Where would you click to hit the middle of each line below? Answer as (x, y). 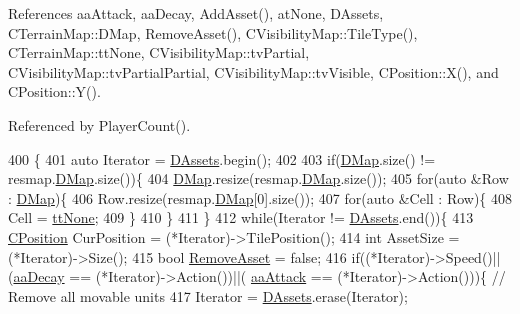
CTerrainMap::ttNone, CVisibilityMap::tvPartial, (159, 52)
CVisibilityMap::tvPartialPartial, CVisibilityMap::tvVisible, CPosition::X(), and (253, 71)
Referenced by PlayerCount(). (99, 124)
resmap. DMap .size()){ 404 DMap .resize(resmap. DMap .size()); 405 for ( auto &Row (258, 178)
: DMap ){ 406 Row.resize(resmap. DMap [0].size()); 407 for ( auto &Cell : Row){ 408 (260, 197)
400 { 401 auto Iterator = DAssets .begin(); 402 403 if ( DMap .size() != (222, 158)
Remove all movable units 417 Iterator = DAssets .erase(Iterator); (208, 295)
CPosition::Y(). (54, 91)
